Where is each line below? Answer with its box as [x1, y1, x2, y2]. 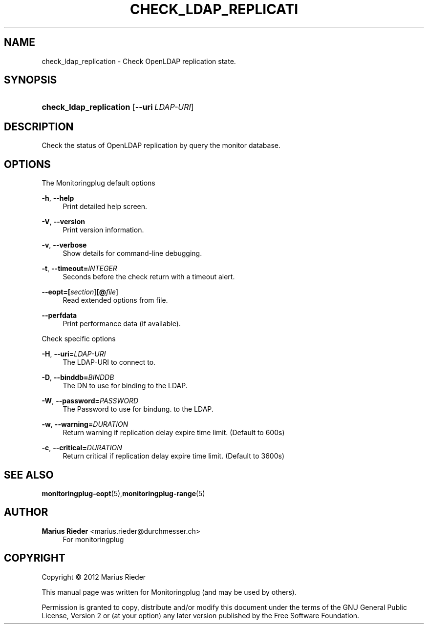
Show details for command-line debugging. [63, 249, 202, 258]
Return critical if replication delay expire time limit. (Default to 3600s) [63, 452, 284, 461]
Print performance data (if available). [63, 319, 181, 328]
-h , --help [42, 194, 74, 203]
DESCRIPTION [4, 120, 74, 133]
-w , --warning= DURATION [42, 420, 128, 429]
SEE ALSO [4, 468, 54, 481]
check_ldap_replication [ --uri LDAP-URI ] [42, 102, 194, 112]
